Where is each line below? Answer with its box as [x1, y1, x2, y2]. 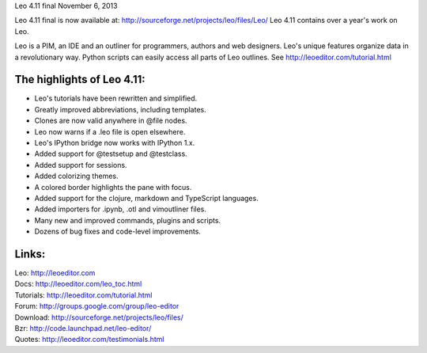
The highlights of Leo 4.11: [14, 73, 145, 86]
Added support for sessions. [34, 160, 127, 169]
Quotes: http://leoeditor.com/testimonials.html [14, 335, 164, 344]
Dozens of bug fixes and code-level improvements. [34, 226, 202, 237]
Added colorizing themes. [34, 171, 119, 181]
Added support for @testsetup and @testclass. [34, 149, 187, 158]
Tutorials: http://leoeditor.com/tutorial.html [14, 290, 153, 300]
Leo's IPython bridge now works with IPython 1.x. [34, 139, 195, 148]
